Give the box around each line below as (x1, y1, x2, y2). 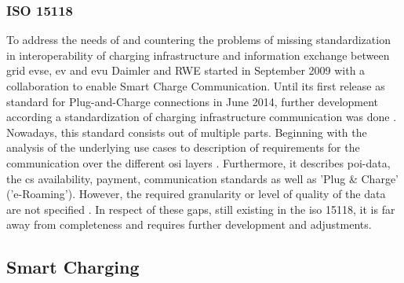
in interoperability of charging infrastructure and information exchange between (6, 46, 390, 63)
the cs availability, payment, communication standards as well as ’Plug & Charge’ (6, 170, 399, 186)
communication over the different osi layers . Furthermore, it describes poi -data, (6, 154, 391, 171)
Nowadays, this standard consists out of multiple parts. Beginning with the (6, 123, 367, 140)
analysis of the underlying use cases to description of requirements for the (6, 139, 360, 156)
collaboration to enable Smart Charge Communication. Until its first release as (6, 78, 385, 94)
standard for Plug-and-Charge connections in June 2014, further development (6, 93, 379, 109)
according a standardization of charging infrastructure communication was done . (6, 108, 397, 125)
